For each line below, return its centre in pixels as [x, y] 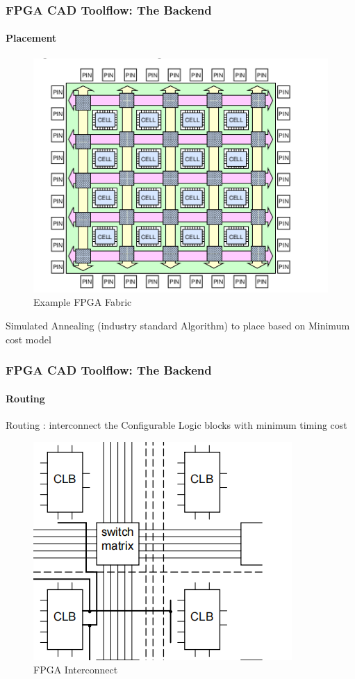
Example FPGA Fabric [83, 302]
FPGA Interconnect [76, 670]
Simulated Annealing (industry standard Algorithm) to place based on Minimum [178, 326]
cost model [28, 339]
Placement [31, 38]
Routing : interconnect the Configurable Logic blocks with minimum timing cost [176, 424]
